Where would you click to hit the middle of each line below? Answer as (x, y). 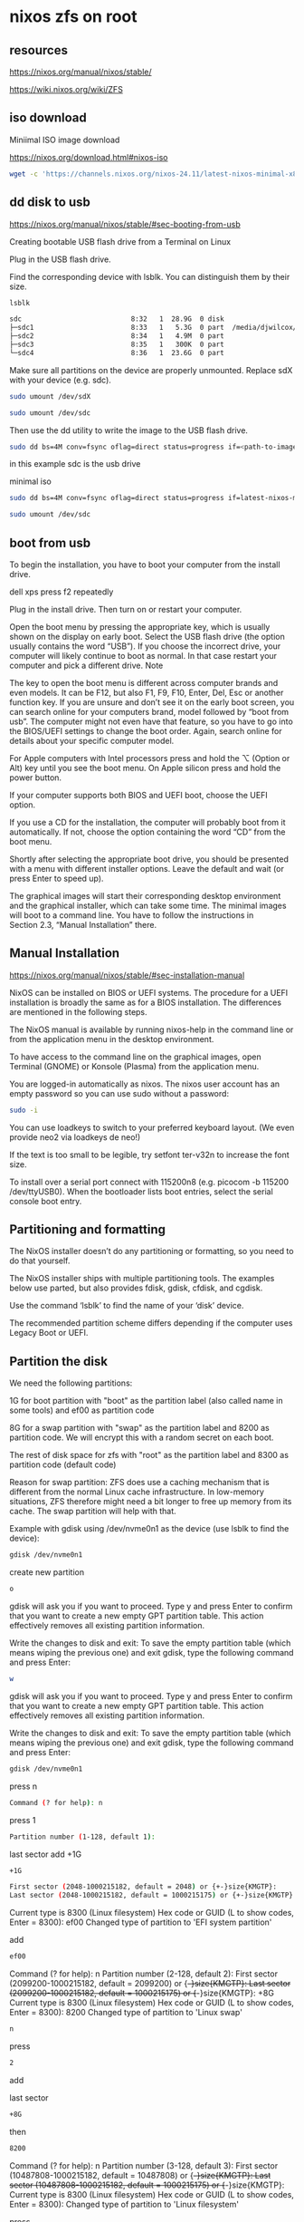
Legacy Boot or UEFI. (49, 1333)
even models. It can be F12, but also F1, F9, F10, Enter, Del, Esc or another (147, 692)
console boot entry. (46, 1201)
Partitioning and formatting (87, 1230)
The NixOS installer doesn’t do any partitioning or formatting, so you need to (152, 1251)
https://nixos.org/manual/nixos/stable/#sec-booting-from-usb (125, 224)
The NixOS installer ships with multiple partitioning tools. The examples (142, 1279)
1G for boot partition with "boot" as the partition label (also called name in (146, 1401)
